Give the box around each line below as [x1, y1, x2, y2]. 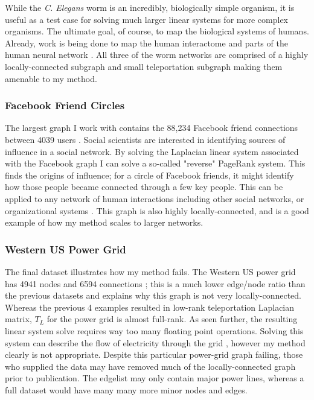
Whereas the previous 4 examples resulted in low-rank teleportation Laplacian [5, 300, 295, 313]
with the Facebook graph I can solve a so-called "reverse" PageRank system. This [5, 157, 306, 170]
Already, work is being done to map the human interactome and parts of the [5, 36, 288, 49]
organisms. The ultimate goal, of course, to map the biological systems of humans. [5, 25, 309, 37]
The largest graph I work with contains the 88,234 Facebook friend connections [5, 121, 298, 134]
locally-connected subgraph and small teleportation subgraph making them [5, 60, 283, 72]
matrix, [5, 313, 32, 325]
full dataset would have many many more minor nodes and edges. [5, 383, 248, 396]
